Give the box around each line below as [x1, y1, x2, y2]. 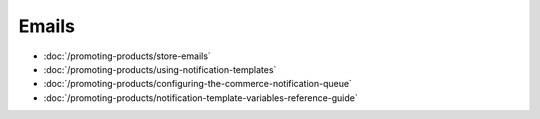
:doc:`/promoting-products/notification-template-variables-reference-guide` [43, 91, 359, 104]
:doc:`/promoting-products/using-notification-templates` [43, 63, 277, 75]
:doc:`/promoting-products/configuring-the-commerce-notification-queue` [43, 78, 352, 90]
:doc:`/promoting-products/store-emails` [43, 50, 212, 62]
